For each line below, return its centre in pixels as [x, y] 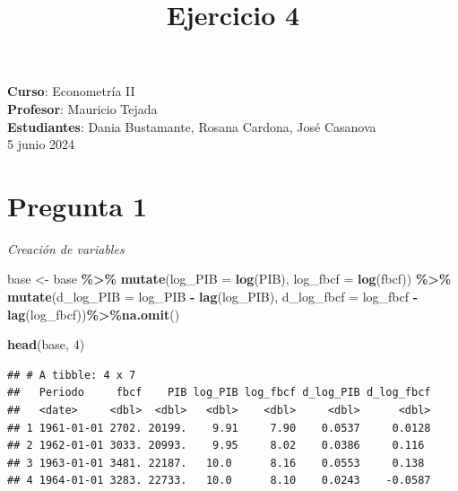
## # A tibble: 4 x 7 [72, 375]
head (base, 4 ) [46, 344]
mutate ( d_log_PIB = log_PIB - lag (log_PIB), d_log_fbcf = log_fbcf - [213, 297]
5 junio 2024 [41, 144]
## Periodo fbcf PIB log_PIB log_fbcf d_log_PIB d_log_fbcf [219, 393]
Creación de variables [66, 248]
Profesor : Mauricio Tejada [82, 108]
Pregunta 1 [78, 205]
